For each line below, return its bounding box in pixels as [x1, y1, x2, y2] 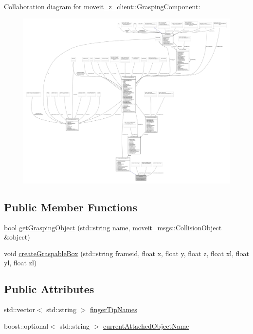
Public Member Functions [4, 199, 137, 214]
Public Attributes [4, 281, 94, 297]
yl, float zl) [4, 258, 37, 268]
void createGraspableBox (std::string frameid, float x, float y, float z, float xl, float [4, 248, 249, 258]
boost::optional [4, 320, 49, 331]
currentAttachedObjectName [103, 320, 189, 331]
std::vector [4, 304, 35, 315]
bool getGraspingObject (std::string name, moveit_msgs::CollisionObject [4, 222, 222, 232]
